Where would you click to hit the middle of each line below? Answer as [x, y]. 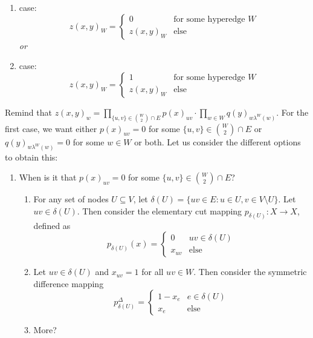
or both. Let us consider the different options [218, 141]
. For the [292, 112]
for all [153, 272]
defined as [52, 225]
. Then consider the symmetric [250, 272]
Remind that [28, 112]
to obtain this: [31, 157]
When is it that [48, 177]
